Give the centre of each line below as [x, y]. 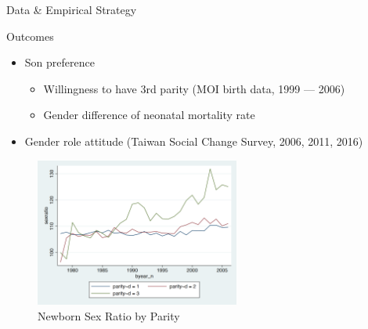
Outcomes [30, 36]
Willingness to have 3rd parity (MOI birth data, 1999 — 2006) [194, 88]
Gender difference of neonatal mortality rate [149, 115]
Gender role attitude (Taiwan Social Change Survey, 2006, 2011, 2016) [194, 141]
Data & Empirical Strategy [72, 9]
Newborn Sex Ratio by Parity [109, 315]
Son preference [60, 62]
